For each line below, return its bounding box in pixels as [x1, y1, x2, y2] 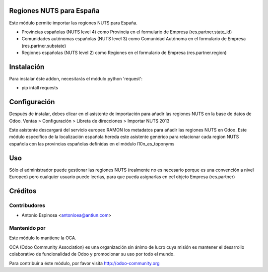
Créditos [9, 187, 37, 195]
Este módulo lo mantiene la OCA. [9, 235, 76, 241]
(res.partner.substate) [21, 43, 67, 49]
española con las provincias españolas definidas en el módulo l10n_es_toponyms [9, 140, 175, 146]
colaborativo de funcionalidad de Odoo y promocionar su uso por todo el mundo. [9, 251, 175, 257]
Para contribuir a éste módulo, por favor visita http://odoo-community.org [9, 260, 160, 266]
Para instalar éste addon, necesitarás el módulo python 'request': [9, 75, 143, 81]
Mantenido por [9, 225, 46, 232]
